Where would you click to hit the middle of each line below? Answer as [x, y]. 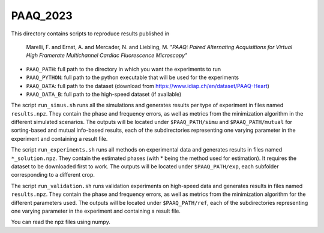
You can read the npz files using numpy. [61, 222]
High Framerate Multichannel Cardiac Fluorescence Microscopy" [107, 55]
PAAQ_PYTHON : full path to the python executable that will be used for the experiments [133, 77]
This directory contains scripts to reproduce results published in [90, 34]
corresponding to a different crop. [53, 175]
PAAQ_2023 [42, 16]
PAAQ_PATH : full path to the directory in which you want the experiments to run [124, 69]
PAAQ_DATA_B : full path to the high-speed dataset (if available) [104, 94]
